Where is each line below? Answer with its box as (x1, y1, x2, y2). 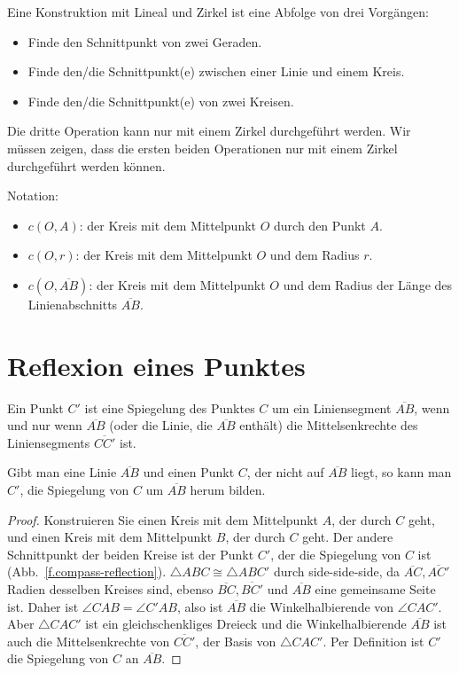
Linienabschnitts (27, 294, 118, 313)
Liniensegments (7, 433, 90, 451)
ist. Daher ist (7, 597, 79, 615)
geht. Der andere (302, 528, 393, 546)
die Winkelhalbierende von (249, 597, 394, 615)
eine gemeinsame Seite (315, 580, 436, 598)
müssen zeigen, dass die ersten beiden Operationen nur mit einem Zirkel (7, 138, 398, 157)
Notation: (7, 186, 58, 205)
